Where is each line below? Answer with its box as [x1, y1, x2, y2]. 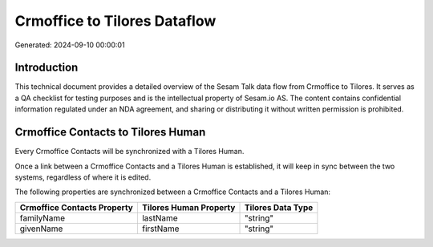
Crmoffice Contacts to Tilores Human [14, 125, 206, 140]
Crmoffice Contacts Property [19, 201, 134, 213]
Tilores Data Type [244, 201, 314, 213]
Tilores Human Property [141, 201, 236, 213]
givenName [19, 223, 63, 234]
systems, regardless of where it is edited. [14, 172, 152, 182]
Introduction [14, 61, 79, 75]
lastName [141, 213, 178, 224]
